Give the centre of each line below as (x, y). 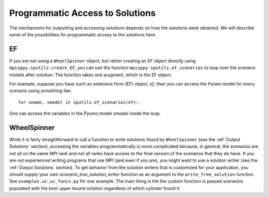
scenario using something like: (41, 91)
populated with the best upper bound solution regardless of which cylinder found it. (95, 188)
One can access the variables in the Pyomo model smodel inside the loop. (85, 113)
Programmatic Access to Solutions (82, 13)
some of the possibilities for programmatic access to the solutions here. (83, 34)
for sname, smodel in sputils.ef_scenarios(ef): (78, 102)
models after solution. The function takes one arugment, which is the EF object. (91, 75)
